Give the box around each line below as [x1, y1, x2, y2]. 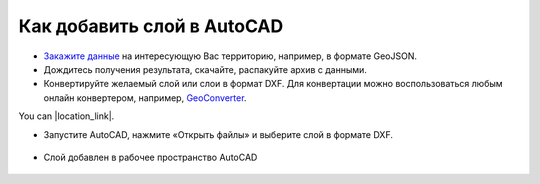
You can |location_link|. [18, 110, 115, 122]
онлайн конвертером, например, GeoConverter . [43, 91, 247, 104]
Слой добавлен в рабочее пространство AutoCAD [43, 151, 258, 163]
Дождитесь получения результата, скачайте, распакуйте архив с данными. [43, 63, 367, 75]
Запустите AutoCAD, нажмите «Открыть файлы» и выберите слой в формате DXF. [43, 128, 394, 140]
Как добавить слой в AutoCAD [18, 15, 284, 37]
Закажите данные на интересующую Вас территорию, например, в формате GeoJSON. [43, 50, 417, 62]
